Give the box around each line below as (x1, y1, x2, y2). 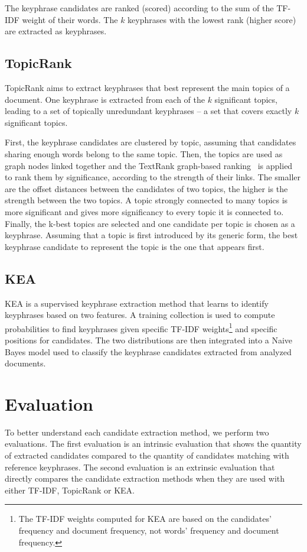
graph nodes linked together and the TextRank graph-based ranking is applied (5, 159, 293, 171)
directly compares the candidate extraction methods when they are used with (5, 472, 285, 485)
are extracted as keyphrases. (5, 25, 107, 37)
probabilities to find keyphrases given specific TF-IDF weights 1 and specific (5, 320, 277, 335)
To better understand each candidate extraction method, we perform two (5, 426, 269, 438)
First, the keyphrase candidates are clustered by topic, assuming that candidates (5, 136, 296, 148)
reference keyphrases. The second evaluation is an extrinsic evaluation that (5, 460, 275, 473)
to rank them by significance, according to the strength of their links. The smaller (5, 171, 301, 183)
